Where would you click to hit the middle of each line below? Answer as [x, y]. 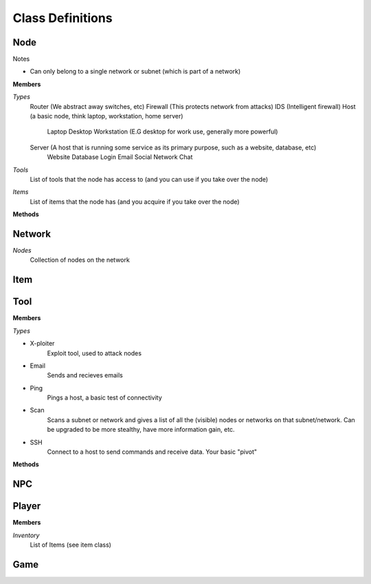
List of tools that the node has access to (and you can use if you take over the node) [149, 179]
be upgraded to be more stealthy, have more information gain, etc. [141, 430]
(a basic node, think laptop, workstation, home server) [106, 116]
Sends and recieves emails [85, 375]
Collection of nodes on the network [80, 260]
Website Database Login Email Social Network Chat [120, 157]
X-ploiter [42, 344]
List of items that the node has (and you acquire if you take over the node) [135, 201]
